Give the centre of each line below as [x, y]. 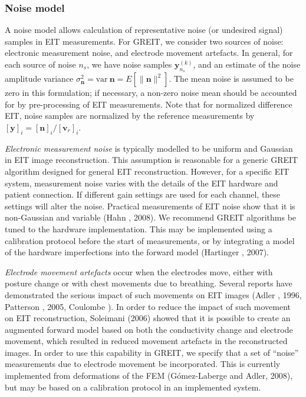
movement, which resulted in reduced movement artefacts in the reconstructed [146, 341]
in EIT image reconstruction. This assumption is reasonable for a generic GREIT [152, 160]
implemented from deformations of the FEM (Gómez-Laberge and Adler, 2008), [149, 376]
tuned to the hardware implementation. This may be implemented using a [139, 228]
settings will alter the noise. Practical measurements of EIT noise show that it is [150, 206]
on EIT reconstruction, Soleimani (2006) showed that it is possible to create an [148, 318]
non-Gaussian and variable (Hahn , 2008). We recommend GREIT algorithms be [151, 217]
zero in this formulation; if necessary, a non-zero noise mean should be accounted [151, 93]
